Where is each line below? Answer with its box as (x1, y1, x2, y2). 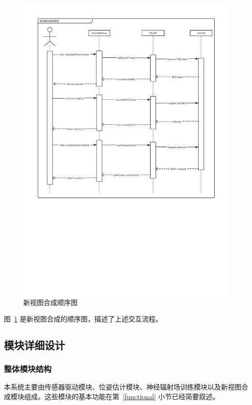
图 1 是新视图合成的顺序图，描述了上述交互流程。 (4, 313, 162, 323)
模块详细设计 (4, 337, 65, 352)
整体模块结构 (4, 363, 52, 374)
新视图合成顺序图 (23, 297, 78, 307)
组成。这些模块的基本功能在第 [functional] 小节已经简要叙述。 (24, 391, 220, 401)
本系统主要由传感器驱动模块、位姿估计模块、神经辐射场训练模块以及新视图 (4, 382, 241, 392)
